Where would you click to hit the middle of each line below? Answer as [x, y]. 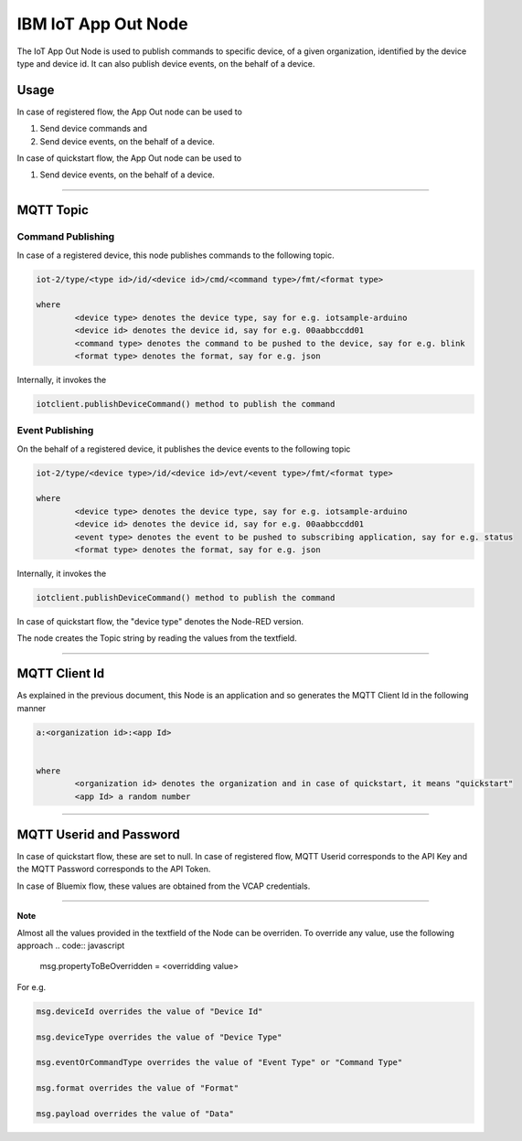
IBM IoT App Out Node [102, 24]
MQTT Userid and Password [98, 834]
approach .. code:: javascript [71, 945]
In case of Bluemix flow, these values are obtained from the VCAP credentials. [164, 886]
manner [32, 708]
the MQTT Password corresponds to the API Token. [114, 869]
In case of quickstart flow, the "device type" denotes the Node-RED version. [160, 621]
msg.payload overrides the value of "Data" [135, 1114]
